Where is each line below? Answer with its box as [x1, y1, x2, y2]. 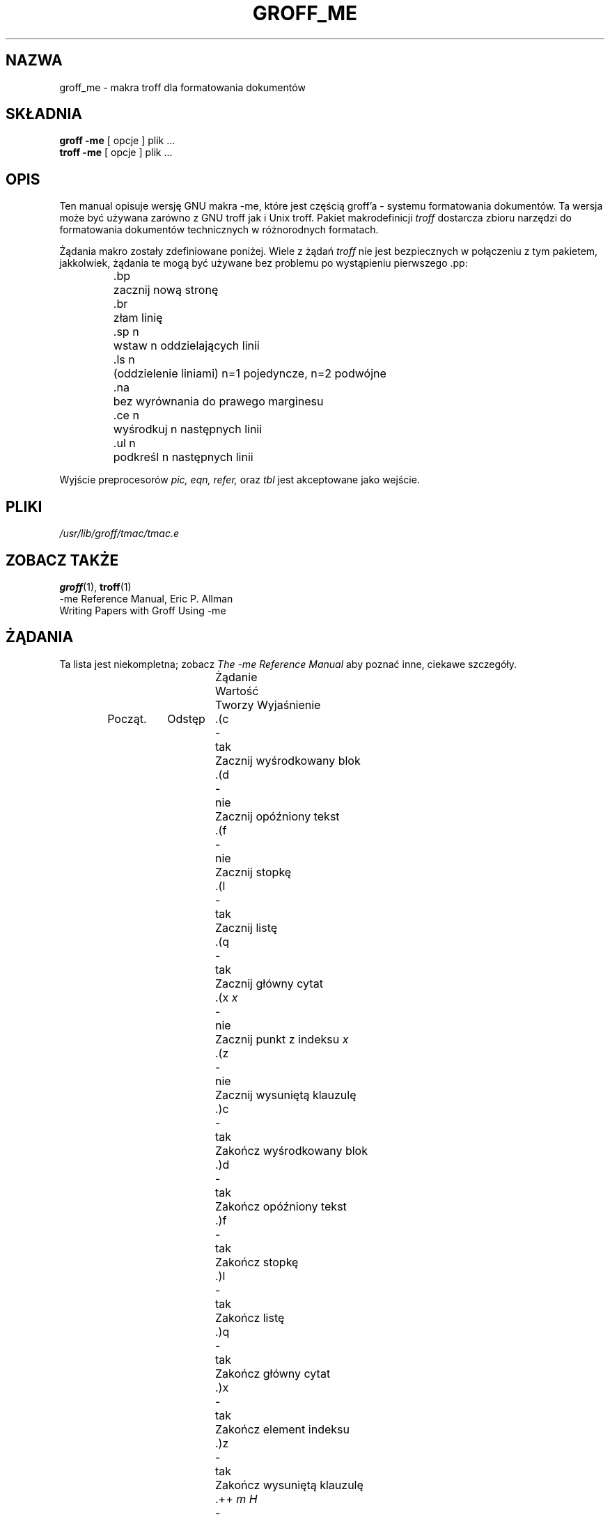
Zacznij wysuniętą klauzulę [214, 1087, 357, 1102]
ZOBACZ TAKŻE [6, 551, 119, 569]
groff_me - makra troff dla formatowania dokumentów [59, 81, 306, 93]
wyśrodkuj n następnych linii [113, 422, 263, 437]
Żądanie [214, 669, 258, 684]
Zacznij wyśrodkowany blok [214, 753, 361, 768]
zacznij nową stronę [113, 283, 219, 297]
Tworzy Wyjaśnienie [214, 697, 321, 712]
